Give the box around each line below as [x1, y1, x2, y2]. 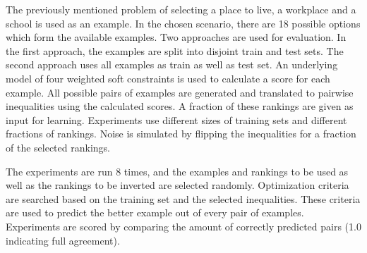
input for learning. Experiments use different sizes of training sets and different [6, 112, 347, 127]
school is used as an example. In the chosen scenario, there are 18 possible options [6, 16, 361, 30]
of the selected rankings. [6, 140, 110, 154]
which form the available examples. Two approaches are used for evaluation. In [6, 30, 347, 44]
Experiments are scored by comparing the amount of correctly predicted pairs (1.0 [6, 218, 361, 233]
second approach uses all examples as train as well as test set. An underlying [6, 57, 338, 72]
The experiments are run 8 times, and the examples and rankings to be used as [6, 163, 349, 178]
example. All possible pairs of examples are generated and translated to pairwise [6, 85, 354, 99]
